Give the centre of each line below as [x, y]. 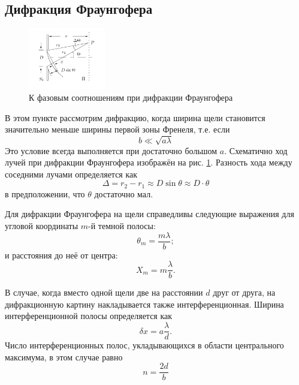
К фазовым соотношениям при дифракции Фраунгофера [131, 97]
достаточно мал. [124, 193]
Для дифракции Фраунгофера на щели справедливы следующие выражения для [149, 214]
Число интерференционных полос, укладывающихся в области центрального [144, 345]
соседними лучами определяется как [71, 174]
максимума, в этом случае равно [64, 357]
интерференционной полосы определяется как [89, 316]
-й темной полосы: [122, 225]
